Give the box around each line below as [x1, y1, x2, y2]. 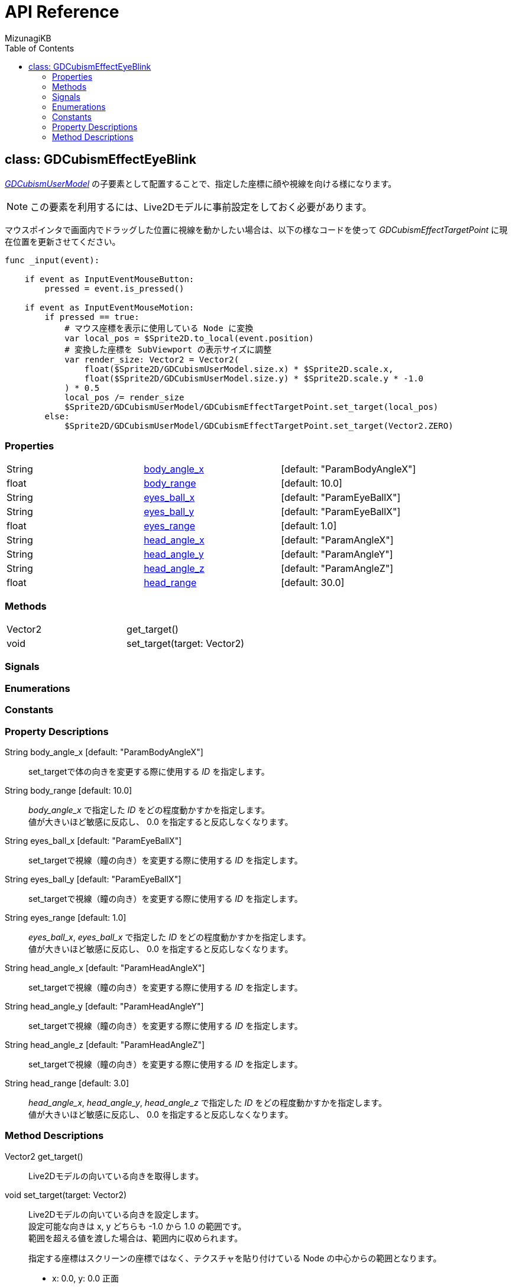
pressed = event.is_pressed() [44, 283, 184, 293]
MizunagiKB [5, 33, 51, 43]
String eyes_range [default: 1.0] [5, 912, 127, 923]
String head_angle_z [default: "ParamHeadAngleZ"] [5, 1039, 205, 1050]
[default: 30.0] [281, 577, 345, 589]
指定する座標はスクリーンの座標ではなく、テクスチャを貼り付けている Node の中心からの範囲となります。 [28, 1253, 442, 1263]
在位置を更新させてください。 [5, 236, 121, 247]
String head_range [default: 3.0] [5, 1077, 129, 1088]
